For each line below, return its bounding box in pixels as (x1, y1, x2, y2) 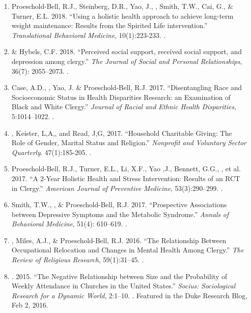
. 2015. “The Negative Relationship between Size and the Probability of (11, 271, 227, 281)
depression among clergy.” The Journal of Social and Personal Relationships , (11, 56, 242, 66)
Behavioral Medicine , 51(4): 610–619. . (11, 219, 127, 229)
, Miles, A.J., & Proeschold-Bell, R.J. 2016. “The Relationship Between (11, 235, 226, 245)
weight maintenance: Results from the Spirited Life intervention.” (11, 20, 208, 31)
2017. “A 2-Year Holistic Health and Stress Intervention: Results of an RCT (11, 173, 240, 183)
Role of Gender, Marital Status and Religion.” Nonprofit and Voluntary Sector (11, 137, 247, 148)
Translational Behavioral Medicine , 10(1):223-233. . (11, 30, 166, 40)
